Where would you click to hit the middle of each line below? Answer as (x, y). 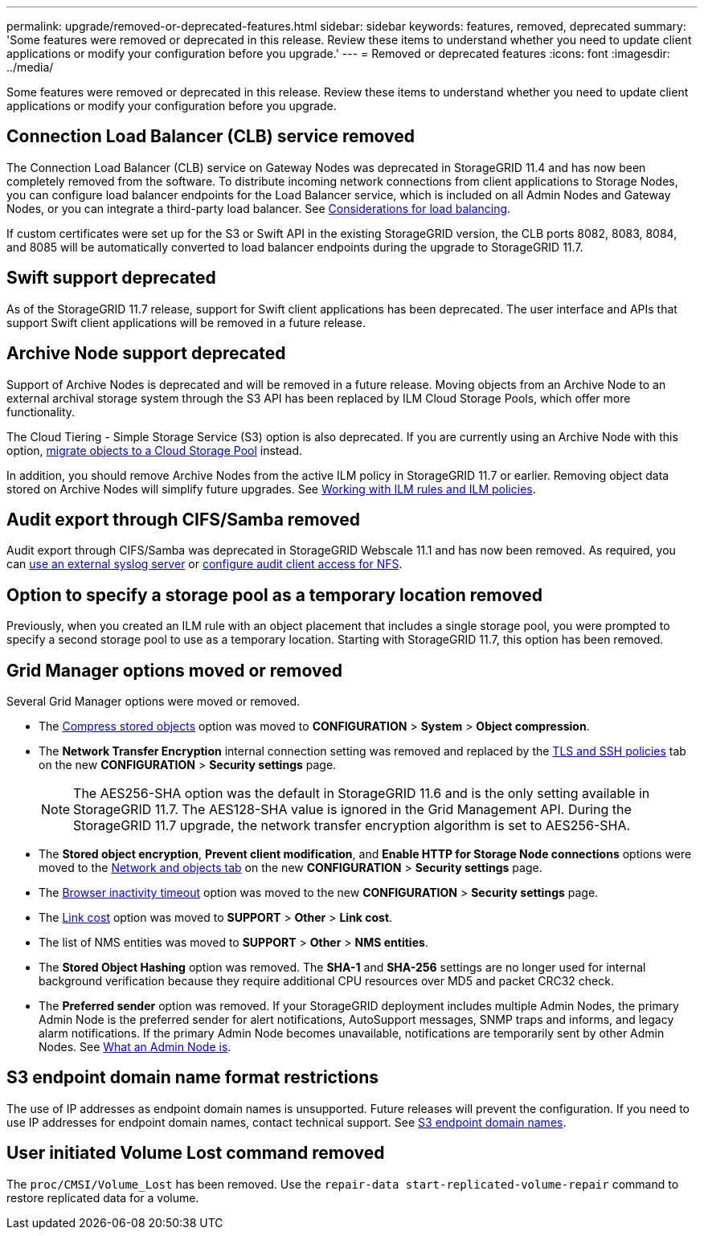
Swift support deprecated (111, 278)
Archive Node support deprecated (146, 354)
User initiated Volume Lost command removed (196, 1153)
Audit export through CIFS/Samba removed (184, 519)
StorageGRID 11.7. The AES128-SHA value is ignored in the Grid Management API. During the (352, 810)
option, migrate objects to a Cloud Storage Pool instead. (155, 450)
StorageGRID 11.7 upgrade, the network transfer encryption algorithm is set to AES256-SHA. (352, 826)
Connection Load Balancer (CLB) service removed (211, 137)
